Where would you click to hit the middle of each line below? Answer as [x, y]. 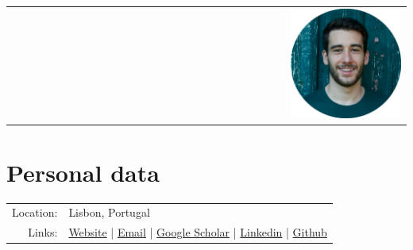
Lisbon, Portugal [109, 212]
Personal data [83, 172]
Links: [43, 232]
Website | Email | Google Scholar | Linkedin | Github [198, 232]
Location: [35, 212]
